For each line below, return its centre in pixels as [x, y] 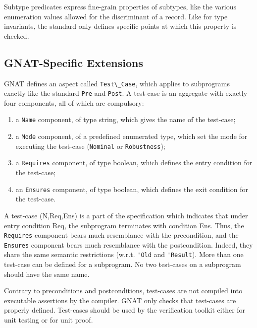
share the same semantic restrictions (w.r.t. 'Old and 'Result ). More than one [124, 254]
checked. [17, 35]
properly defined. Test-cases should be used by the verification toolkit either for [125, 310]
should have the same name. [47, 274]
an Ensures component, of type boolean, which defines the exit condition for [132, 189]
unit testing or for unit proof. [49, 320]
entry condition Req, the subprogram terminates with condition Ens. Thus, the [124, 225]
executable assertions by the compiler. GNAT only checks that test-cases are [120, 300]
